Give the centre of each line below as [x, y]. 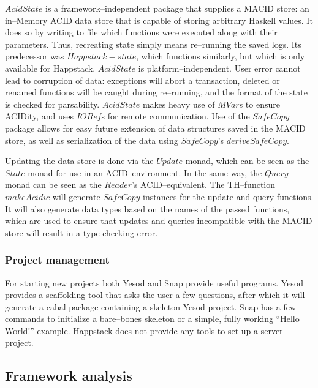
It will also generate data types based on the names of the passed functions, [147, 208]
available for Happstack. [50, 68]
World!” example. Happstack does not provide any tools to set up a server [144, 330]
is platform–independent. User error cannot [219, 68]
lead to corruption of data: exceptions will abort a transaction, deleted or [142, 80]
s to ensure [259, 104]
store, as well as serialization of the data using [92, 140]
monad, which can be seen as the [247, 161]
